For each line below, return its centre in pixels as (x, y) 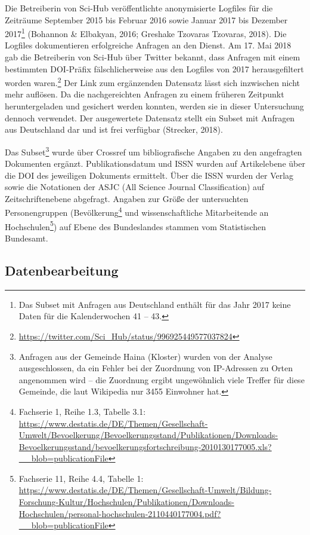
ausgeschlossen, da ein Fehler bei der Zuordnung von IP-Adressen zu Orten (156, 368)
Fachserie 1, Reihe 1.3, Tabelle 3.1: (82, 411)
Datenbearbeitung (62, 270)
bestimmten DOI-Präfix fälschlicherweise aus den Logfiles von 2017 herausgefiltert (154, 68)
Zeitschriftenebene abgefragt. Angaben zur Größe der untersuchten (127, 198)
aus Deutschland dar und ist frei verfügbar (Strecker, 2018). (114, 129)
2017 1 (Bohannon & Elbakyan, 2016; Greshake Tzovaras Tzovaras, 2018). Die (146, 33)
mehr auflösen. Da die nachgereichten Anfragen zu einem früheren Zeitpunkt (145, 94)
